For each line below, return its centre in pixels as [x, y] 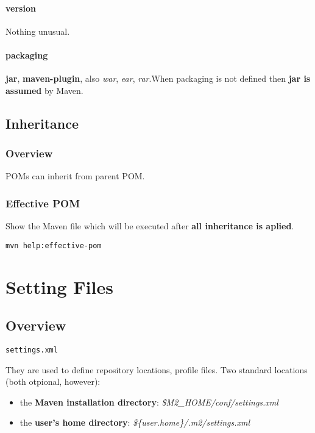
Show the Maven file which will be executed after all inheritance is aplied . [150, 226]
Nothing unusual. [38, 31]
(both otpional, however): [53, 381]
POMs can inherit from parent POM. [75, 176]
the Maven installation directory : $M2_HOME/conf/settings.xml [149, 402]
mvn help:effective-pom [54, 245]
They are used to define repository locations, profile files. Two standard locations [157, 369]
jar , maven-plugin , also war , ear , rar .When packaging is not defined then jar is [158, 78]
